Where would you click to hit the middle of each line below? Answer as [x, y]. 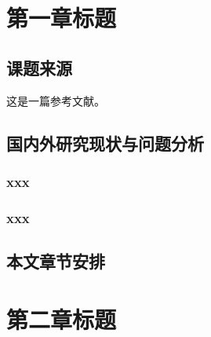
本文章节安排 [56, 261]
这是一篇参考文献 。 [56, 100]
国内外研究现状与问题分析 [105, 143]
